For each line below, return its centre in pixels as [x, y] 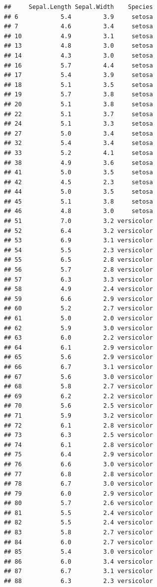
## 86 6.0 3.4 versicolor [78, 561]
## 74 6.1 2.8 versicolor [78, 445]
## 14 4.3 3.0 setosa [78, 55]
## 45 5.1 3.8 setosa [78, 201]
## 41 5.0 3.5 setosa [78, 173]
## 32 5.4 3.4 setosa [78, 143]
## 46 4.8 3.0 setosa [78, 211]
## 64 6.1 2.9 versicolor [78, 347]
